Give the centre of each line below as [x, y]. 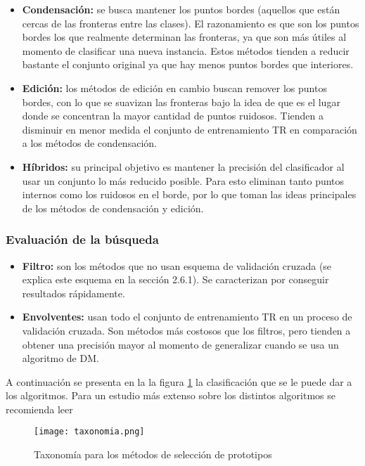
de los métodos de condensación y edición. [113, 208]
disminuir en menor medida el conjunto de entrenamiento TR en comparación [190, 129]
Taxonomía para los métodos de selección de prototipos [153, 454]
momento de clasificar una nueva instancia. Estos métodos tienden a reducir [186, 50]
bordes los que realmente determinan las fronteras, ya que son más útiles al [184, 37]
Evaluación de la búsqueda [82, 239]
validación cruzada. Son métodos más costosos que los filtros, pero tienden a [186, 330]
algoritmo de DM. [60, 358]
